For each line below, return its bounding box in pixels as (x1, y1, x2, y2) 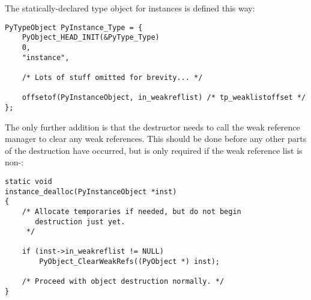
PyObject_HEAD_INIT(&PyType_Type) (22, 33, 160, 42)
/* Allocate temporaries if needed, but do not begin (22, 207, 241, 216)
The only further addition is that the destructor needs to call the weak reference (5, 120, 300, 133)
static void (5, 177, 52, 186)
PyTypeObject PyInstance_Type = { (5, 23, 143, 32)
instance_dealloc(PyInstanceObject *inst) (5, 187, 177, 196)
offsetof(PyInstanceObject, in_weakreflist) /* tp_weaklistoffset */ (22, 93, 306, 102)
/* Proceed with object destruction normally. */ (22, 277, 225, 286)
